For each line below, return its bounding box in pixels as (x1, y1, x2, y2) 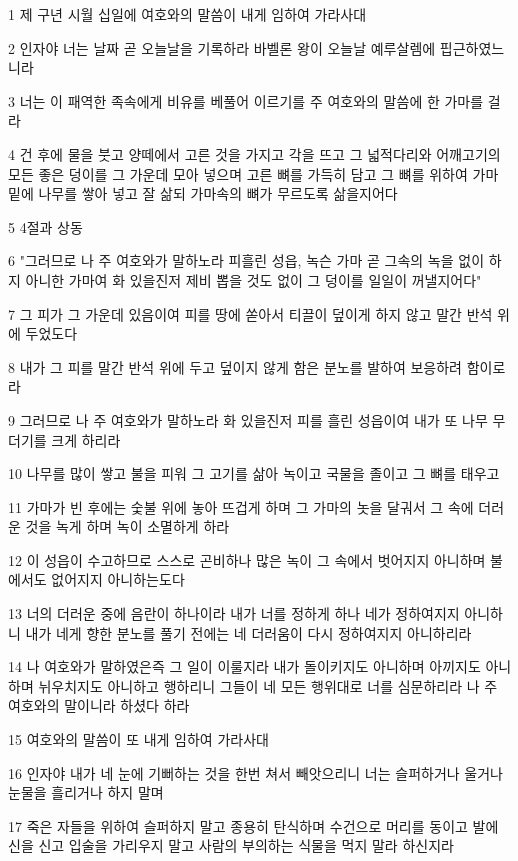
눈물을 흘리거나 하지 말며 (8, 782, 164, 803)
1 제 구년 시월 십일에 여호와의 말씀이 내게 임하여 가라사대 (8, 4, 367, 24)
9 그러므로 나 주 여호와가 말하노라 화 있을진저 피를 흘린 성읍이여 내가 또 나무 (8, 409, 488, 430)
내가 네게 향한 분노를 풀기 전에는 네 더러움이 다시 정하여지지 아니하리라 (25, 622, 472, 643)
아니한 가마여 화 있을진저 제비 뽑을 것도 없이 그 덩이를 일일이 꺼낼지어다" (25, 269, 482, 290)
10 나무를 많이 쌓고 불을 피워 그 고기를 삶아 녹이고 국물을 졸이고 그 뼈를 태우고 (8, 463, 500, 484)
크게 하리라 (51, 429, 121, 450)
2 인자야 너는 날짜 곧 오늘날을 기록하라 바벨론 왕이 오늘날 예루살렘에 (8, 37, 436, 58)
